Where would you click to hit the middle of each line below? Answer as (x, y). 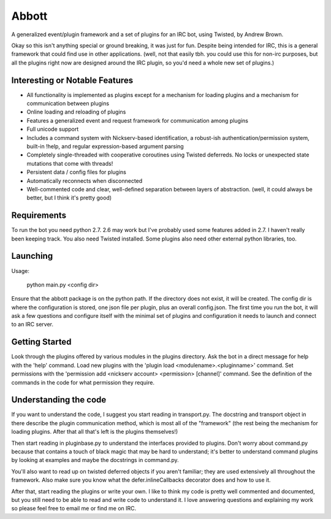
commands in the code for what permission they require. (83, 382)
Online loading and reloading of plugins (76, 112)
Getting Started (41, 342)
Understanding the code (59, 400)
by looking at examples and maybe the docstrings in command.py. (95, 460)
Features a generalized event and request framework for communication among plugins (137, 120)
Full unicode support (53, 129)
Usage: (21, 271)
